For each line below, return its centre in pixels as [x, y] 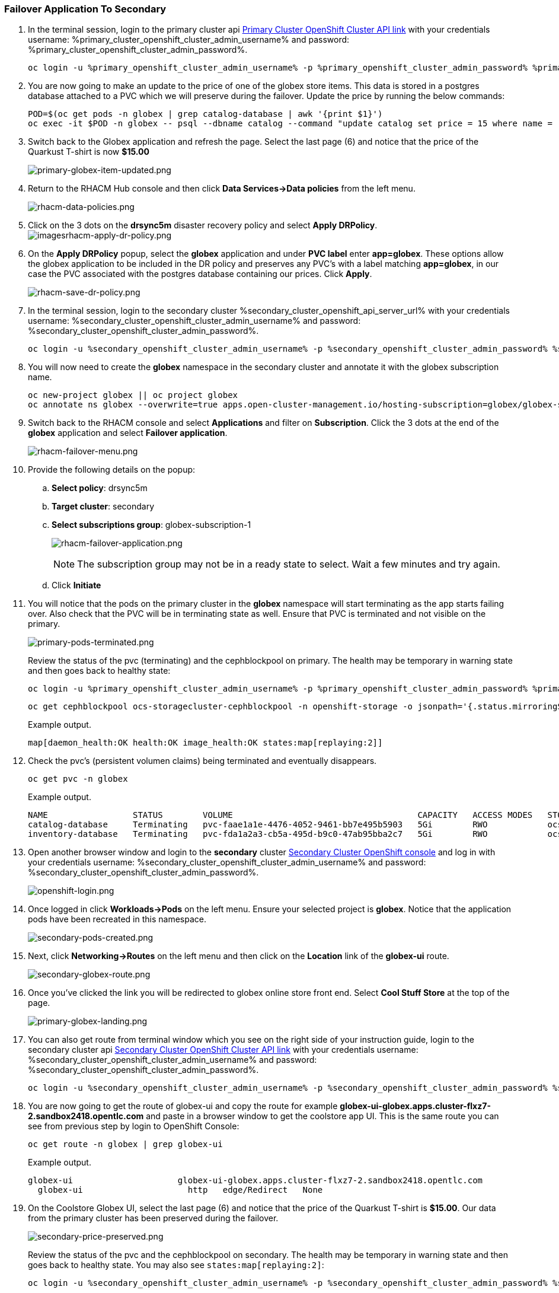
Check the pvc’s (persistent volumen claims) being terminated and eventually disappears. [202, 761]
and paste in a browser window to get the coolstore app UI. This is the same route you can [322, 1116]
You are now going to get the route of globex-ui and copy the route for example [183, 1106]
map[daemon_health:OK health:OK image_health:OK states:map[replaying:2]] [205, 743]
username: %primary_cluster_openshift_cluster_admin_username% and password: [189, 40]
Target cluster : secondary [103, 507]
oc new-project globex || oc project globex [133, 395]
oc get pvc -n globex [78, 779]
